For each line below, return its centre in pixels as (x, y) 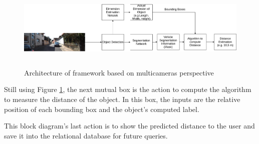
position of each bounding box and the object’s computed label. (102, 109)
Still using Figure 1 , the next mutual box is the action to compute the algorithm (128, 89)
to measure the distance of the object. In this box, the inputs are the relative (122, 99)
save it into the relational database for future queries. (86, 135)
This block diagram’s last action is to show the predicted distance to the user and (129, 126)
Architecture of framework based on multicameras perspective (119, 72)
